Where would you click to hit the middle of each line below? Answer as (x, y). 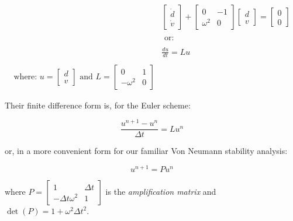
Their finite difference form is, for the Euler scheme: (98, 105)
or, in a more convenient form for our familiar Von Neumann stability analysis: (146, 151)
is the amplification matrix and (161, 191)
